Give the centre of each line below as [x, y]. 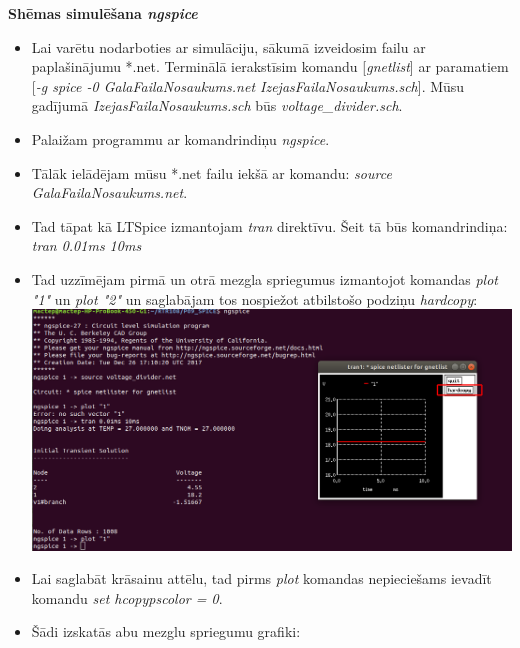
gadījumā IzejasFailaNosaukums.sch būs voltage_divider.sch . [217, 105]
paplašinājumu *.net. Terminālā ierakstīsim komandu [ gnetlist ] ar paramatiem [270, 66]
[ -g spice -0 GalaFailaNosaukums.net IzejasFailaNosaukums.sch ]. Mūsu [248, 85]
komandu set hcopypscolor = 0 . [127, 597]
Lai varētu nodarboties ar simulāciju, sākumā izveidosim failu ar [228, 46]
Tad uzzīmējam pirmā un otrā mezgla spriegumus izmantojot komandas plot [265, 278]
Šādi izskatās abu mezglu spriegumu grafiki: [166, 631]
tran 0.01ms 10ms [86, 245]
